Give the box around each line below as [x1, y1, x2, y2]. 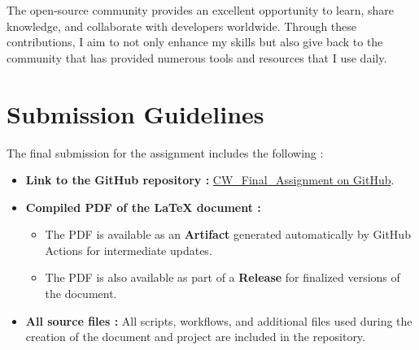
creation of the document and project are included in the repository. [25, 328, 365, 345]
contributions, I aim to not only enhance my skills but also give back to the [7, 33, 383, 50]
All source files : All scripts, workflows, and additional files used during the [25, 312, 412, 329]
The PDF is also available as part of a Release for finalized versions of [45, 269, 400, 286]
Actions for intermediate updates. [45, 241, 212, 258]
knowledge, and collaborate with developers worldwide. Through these [7, 17, 357, 34]
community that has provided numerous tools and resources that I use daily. [7, 49, 387, 66]
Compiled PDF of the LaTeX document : [25, 198, 261, 215]
